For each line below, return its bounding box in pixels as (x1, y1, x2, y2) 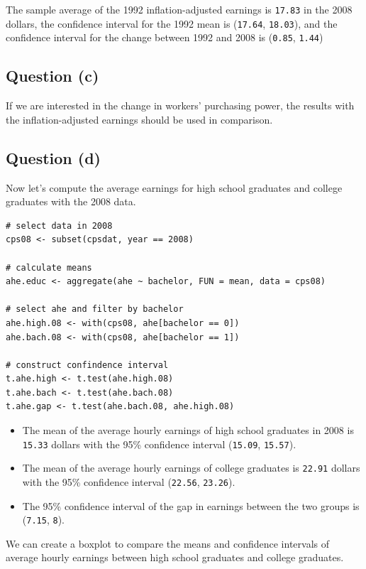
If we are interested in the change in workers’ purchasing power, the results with (6, 98, 355, 113)
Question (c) (6, 65, 99, 87)
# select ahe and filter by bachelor (6, 304, 184, 315)
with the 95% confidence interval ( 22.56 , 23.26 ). (22, 474, 235, 489)
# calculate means (6, 262, 92, 273)
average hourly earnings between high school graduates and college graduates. (6, 550, 344, 565)
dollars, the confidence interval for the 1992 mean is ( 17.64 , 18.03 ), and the (6, 16, 338, 31)
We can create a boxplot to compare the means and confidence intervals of (6, 536, 330, 551)
